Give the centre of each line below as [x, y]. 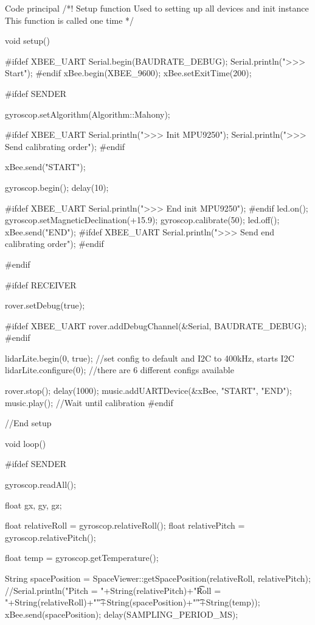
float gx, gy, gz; [33, 505]
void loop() [26, 443]
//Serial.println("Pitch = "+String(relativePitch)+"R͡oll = [113, 590]
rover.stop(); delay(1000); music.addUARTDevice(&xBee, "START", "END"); [148, 391]
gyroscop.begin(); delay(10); [57, 187]
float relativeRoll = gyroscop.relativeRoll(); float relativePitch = [125, 525]
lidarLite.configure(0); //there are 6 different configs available [119, 370]
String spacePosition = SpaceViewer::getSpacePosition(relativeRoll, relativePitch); [158, 578]
